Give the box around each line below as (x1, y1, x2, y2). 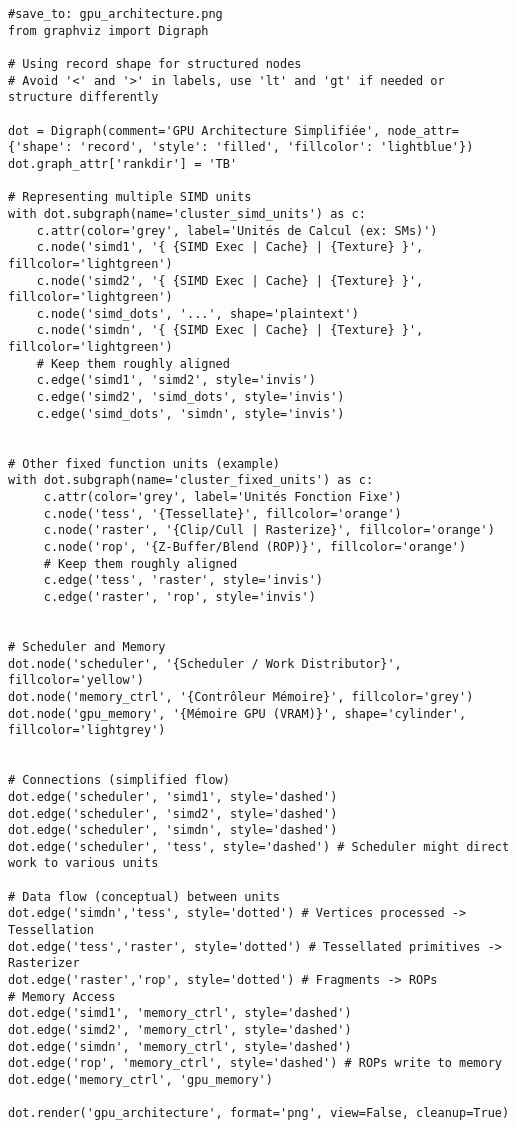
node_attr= (387, 123, 460, 138)
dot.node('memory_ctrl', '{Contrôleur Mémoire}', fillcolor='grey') (8, 689, 474, 704)
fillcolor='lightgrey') (8, 723, 166, 738)
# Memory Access (8, 989, 116, 1004)
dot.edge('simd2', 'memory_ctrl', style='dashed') (8, 1023, 352, 1038)
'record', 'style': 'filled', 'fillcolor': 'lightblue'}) (79, 140, 474, 155)
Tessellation (8, 923, 94, 938)
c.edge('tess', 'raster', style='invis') (43, 573, 323, 588)
